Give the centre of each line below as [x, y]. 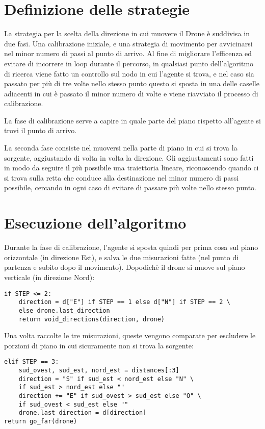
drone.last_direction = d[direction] [83, 413]
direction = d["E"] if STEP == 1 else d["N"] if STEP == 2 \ [124, 302]
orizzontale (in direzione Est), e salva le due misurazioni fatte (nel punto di [122, 257]
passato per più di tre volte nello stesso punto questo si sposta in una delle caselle [132, 83]
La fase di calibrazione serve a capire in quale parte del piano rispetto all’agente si [132, 120]
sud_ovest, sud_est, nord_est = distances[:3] [99, 370]
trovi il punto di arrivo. [41, 130]
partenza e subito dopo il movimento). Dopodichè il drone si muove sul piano [125, 267]
